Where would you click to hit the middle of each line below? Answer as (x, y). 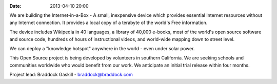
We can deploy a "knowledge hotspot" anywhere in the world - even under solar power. (102, 48)
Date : (15, 6)
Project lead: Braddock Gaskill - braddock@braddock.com (71, 75)
